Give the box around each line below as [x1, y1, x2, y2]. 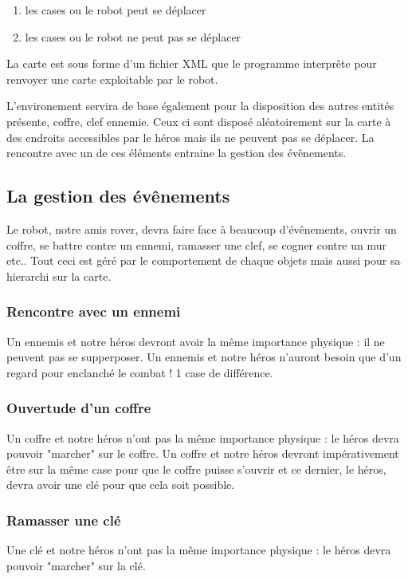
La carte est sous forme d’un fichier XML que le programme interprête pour [6, 55, 377, 72]
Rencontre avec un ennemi [6, 301, 181, 321]
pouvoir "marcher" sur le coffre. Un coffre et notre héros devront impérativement [6, 445, 399, 462]
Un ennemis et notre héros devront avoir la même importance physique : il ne [6, 333, 385, 349]
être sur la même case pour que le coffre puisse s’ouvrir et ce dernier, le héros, [6, 460, 386, 477]
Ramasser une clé [6, 510, 121, 530]
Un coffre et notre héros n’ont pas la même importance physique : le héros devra [6, 429, 399, 446]
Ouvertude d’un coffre [6, 398, 151, 418]
